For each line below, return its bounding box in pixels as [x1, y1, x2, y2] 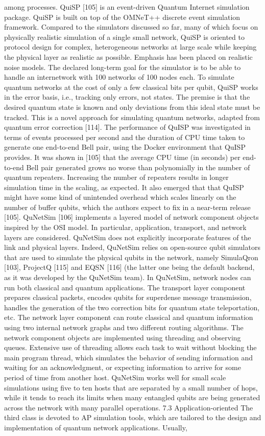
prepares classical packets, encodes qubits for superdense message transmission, [4, 292, 252, 303]
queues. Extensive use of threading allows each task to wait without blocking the [4, 342, 257, 353]
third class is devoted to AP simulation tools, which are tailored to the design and [4, 412, 261, 423]
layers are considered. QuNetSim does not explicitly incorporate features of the [4, 232, 251, 242]
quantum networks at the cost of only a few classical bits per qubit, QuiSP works [4, 81, 258, 92]
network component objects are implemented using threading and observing [4, 332, 241, 342]
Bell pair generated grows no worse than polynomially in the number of [26, 162, 250, 172]
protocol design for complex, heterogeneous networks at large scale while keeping [4, 41, 257, 52]
